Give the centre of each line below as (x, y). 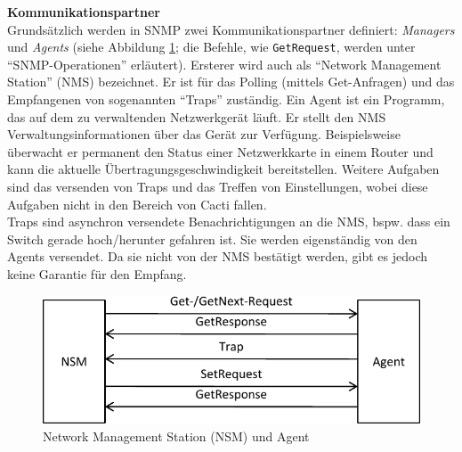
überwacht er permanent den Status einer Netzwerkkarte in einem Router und (220, 151)
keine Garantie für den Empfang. (97, 273)
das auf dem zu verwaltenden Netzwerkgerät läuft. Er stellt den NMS (197, 116)
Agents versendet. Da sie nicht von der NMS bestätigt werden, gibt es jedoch (217, 256)
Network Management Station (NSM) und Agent (176, 436)
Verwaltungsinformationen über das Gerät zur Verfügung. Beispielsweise (204, 134)
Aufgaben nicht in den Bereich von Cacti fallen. (137, 204)
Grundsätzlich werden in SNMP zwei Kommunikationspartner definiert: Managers (231, 29)
